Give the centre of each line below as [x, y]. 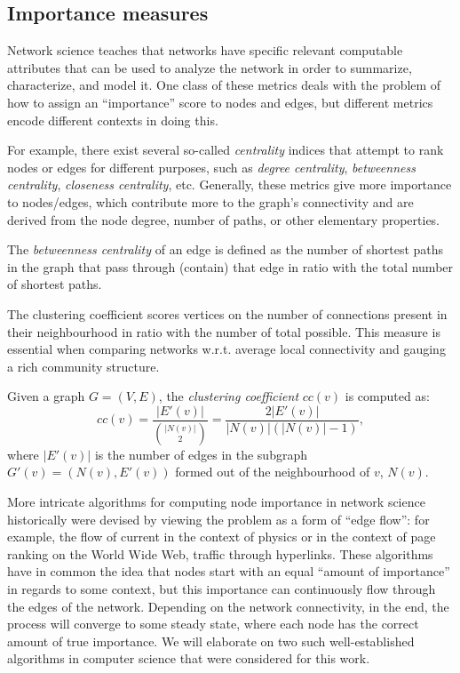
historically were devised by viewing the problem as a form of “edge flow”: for [218, 519]
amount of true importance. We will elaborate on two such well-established [211, 641]
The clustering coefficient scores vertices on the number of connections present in [227, 313]
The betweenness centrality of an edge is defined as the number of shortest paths [226, 249]
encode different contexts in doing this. [113, 120]
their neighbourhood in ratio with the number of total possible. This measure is [224, 331]
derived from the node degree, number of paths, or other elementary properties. [224, 219]
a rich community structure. [83, 366]
